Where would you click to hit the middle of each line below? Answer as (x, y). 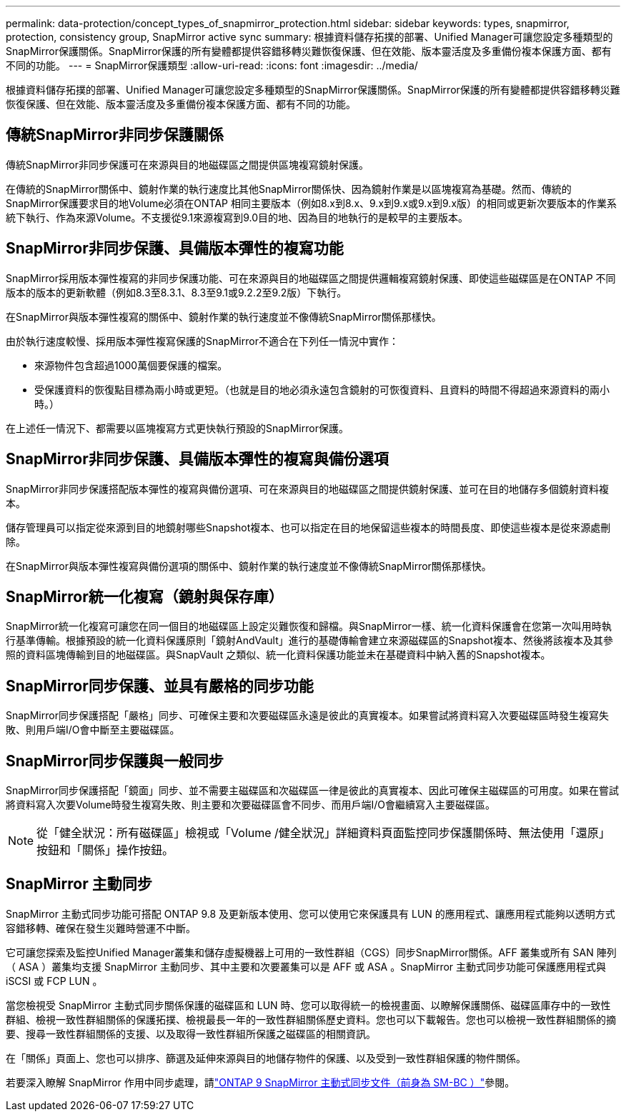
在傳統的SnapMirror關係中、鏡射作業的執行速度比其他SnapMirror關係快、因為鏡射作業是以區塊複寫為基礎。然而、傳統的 (289, 189)
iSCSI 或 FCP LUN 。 (54, 981)
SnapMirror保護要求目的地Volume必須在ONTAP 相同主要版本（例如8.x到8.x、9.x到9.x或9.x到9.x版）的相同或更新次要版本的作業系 (312, 203)
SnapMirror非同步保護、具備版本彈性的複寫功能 (175, 249)
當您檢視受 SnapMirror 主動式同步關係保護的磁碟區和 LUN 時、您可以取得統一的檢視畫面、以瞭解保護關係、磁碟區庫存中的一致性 (308, 1005)
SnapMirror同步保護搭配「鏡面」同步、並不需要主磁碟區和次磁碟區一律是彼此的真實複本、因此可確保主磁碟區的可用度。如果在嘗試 (312, 791)
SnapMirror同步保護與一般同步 (115, 761)
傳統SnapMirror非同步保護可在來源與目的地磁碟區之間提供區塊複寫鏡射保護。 (187, 164)
